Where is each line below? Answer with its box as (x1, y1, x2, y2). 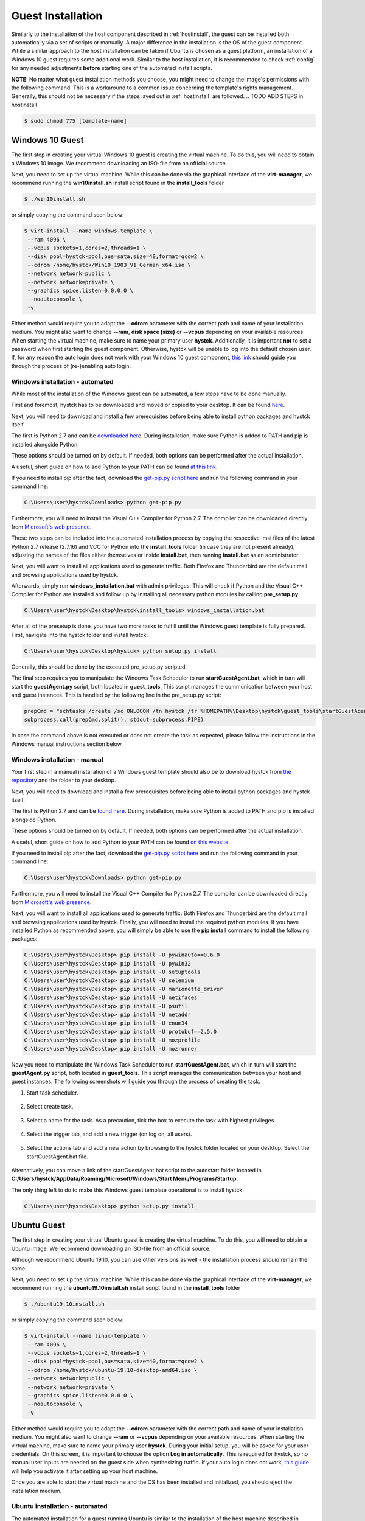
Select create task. (26, 1103, 74, 1110)
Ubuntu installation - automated (11, 1502, 108, 1511)
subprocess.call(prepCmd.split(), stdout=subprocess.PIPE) (24, 716, 204, 723)
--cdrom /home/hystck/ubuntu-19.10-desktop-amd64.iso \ (27, 1366, 198, 1373)
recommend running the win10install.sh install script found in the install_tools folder (11, 179, 224, 187)
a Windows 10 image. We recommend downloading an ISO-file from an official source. (11, 159, 228, 167)
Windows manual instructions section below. (11, 740, 123, 748)
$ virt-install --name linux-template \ (24, 1332, 146, 1340)
